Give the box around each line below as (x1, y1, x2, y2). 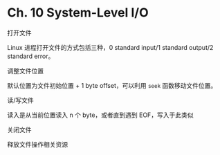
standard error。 (7, 52, 55, 60)
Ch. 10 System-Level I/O (7, 5, 149, 21)
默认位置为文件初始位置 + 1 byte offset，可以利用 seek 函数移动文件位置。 (7, 81, 217, 89)
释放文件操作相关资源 (7, 140, 68, 148)
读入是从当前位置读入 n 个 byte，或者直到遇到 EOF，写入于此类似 (7, 111, 194, 119)
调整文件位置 (7, 66, 44, 75)
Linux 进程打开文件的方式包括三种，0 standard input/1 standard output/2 (7, 43, 214, 51)
